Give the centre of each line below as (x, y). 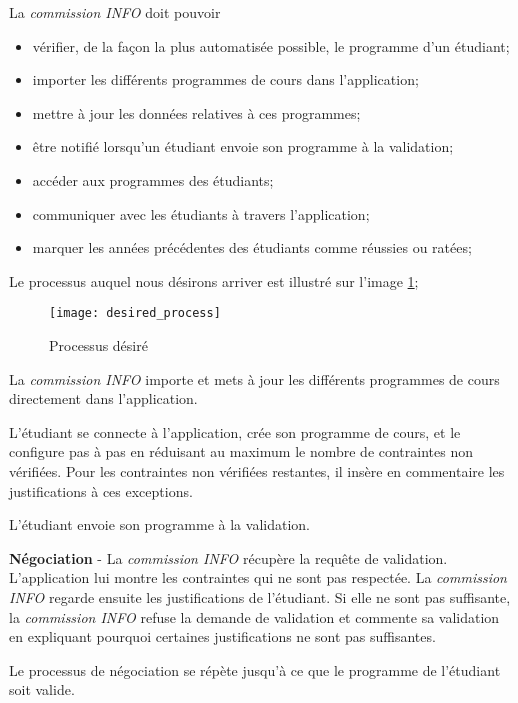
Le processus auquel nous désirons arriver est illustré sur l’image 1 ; (214, 280)
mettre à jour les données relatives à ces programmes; (196, 112)
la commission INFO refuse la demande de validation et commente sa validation (254, 616)
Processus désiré (98, 345)
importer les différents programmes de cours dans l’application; (225, 79)
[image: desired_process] (135, 313)
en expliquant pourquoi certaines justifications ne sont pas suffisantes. (222, 636)
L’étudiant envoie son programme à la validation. (159, 524)
